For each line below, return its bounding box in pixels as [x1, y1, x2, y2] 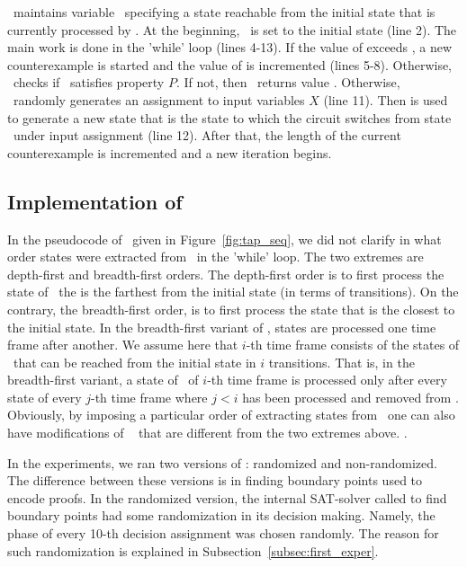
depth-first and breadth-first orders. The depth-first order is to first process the [7, 264, 445, 283]
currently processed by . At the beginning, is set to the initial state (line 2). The [7, 20, 457, 39]
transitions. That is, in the [268, 352, 415, 371]
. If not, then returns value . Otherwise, [175, 73, 400, 92]
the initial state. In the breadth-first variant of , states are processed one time [7, 317, 436, 336]
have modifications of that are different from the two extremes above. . [7, 423, 408, 442]
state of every [7, 387, 82, 406]
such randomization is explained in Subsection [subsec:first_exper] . [7, 541, 379, 560]
